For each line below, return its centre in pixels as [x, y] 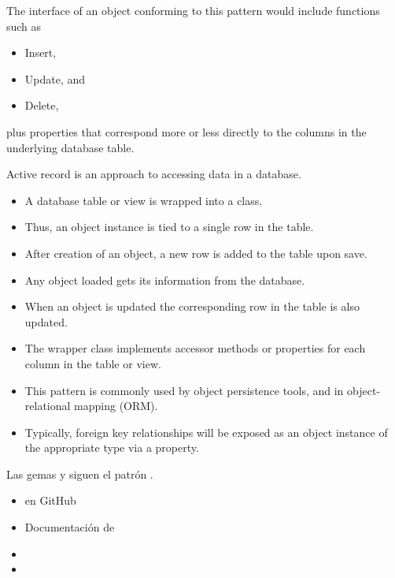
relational [48, 406]
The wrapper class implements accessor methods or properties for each [195, 348]
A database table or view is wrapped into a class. [144, 200]
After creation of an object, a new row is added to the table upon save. [196, 253]
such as [24, 26]
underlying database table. [70, 147]
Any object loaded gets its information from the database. [165, 280]
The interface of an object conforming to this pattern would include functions [193, 10]
